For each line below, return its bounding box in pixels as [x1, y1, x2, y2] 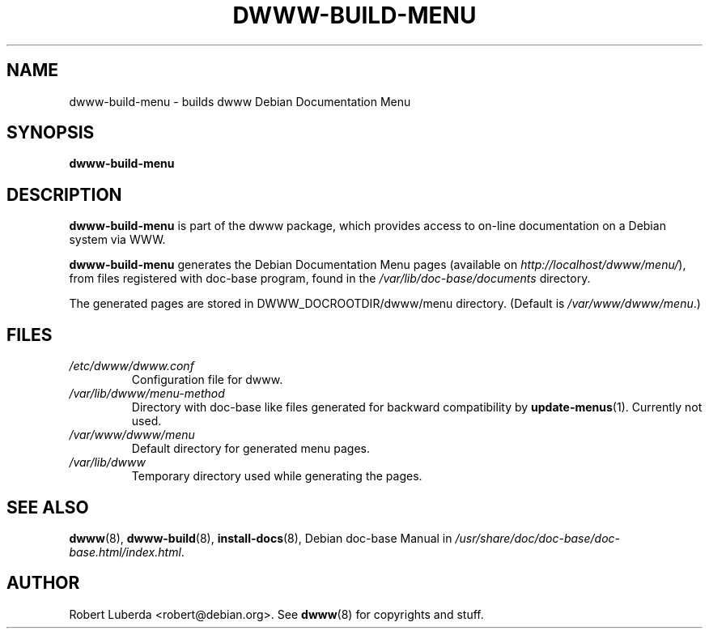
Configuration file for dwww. [131, 373, 283, 387]
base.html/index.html [69, 544, 181, 559]
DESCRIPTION [6, 184, 122, 205]
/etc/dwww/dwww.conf [69, 359, 194, 373]
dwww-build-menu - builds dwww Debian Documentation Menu [69, 94, 411, 109]
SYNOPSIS [6, 122, 95, 143]
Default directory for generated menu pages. [131, 441, 371, 456]
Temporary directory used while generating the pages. [131, 469, 422, 484]
